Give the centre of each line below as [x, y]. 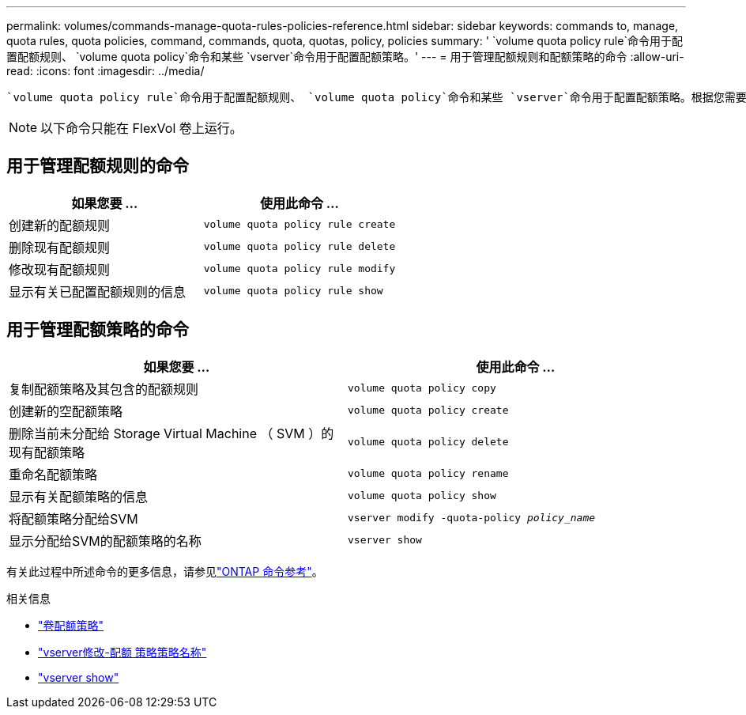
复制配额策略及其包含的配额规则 [104, 389]
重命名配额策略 [53, 474]
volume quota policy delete [428, 442]
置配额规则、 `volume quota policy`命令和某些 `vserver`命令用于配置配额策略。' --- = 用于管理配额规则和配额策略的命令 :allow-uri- [345, 57]
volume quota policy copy [422, 388]
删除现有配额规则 [60, 247]
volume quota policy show [422, 496]
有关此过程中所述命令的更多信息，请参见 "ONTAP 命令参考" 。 [165, 571]
